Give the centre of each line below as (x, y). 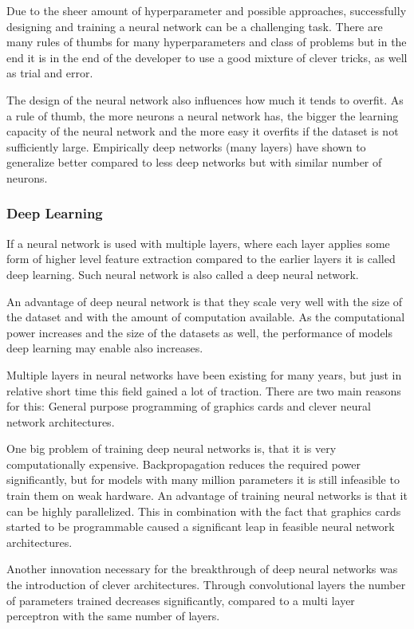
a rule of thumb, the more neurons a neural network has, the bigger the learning (203, 115)
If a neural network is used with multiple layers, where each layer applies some (198, 243)
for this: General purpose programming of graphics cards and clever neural (189, 406)
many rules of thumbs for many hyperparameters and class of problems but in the (207, 42)
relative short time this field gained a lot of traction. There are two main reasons (204, 390)
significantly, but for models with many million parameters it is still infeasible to (203, 480)
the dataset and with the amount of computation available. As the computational (206, 317)
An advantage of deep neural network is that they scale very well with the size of (205, 301)
